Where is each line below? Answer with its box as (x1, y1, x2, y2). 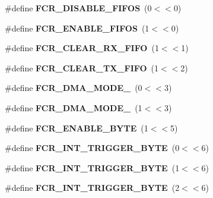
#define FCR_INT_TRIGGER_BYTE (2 (5, 181, 180, 194)
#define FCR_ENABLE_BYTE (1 (5, 121, 148, 134)
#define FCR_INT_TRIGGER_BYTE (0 (5, 142, 180, 154)
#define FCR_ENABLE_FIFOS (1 (5, 21, 150, 34)
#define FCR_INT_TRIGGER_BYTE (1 (5, 161, 180, 174)
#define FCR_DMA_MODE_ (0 (5, 81, 142, 94)
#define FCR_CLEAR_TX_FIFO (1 (5, 61, 159, 74)
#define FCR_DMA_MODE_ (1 (5, 101, 142, 114)
